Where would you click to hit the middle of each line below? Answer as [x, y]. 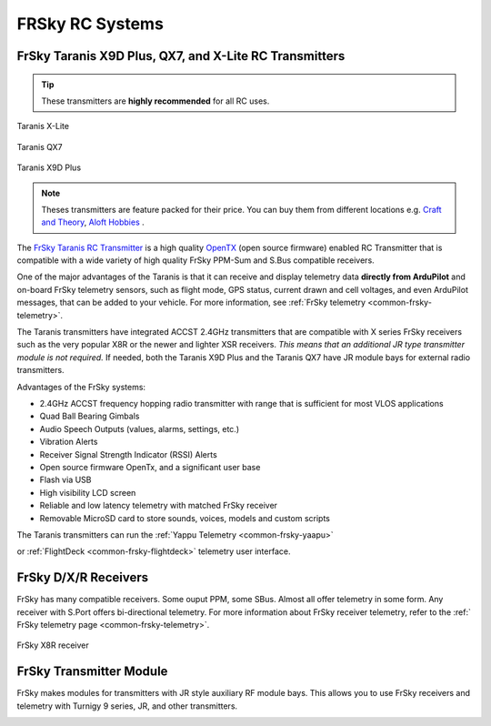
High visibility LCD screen [88, 492]
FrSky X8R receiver [53, 645]
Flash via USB [65, 480]
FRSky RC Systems [90, 24]
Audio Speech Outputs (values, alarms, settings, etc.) [140, 429]
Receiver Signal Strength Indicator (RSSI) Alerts [128, 454]
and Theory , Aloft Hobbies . [93, 222]
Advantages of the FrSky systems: [81, 387]
